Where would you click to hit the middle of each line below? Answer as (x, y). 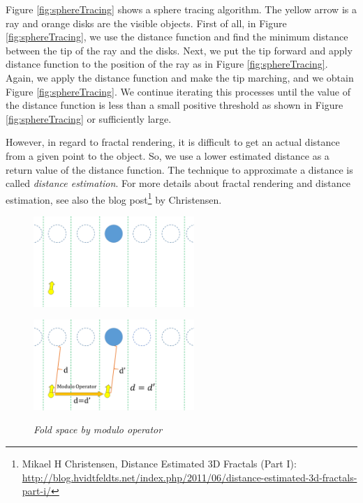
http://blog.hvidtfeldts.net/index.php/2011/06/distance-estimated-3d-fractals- (190, 477)
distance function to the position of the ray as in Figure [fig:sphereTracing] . (167, 64)
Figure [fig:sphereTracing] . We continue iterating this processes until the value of (178, 91)
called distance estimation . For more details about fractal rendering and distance (178, 183)
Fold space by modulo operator (98, 429)
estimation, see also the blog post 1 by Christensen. (114, 198)
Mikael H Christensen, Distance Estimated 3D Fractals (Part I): (159, 463)
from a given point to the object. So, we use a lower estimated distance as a (168, 155)
